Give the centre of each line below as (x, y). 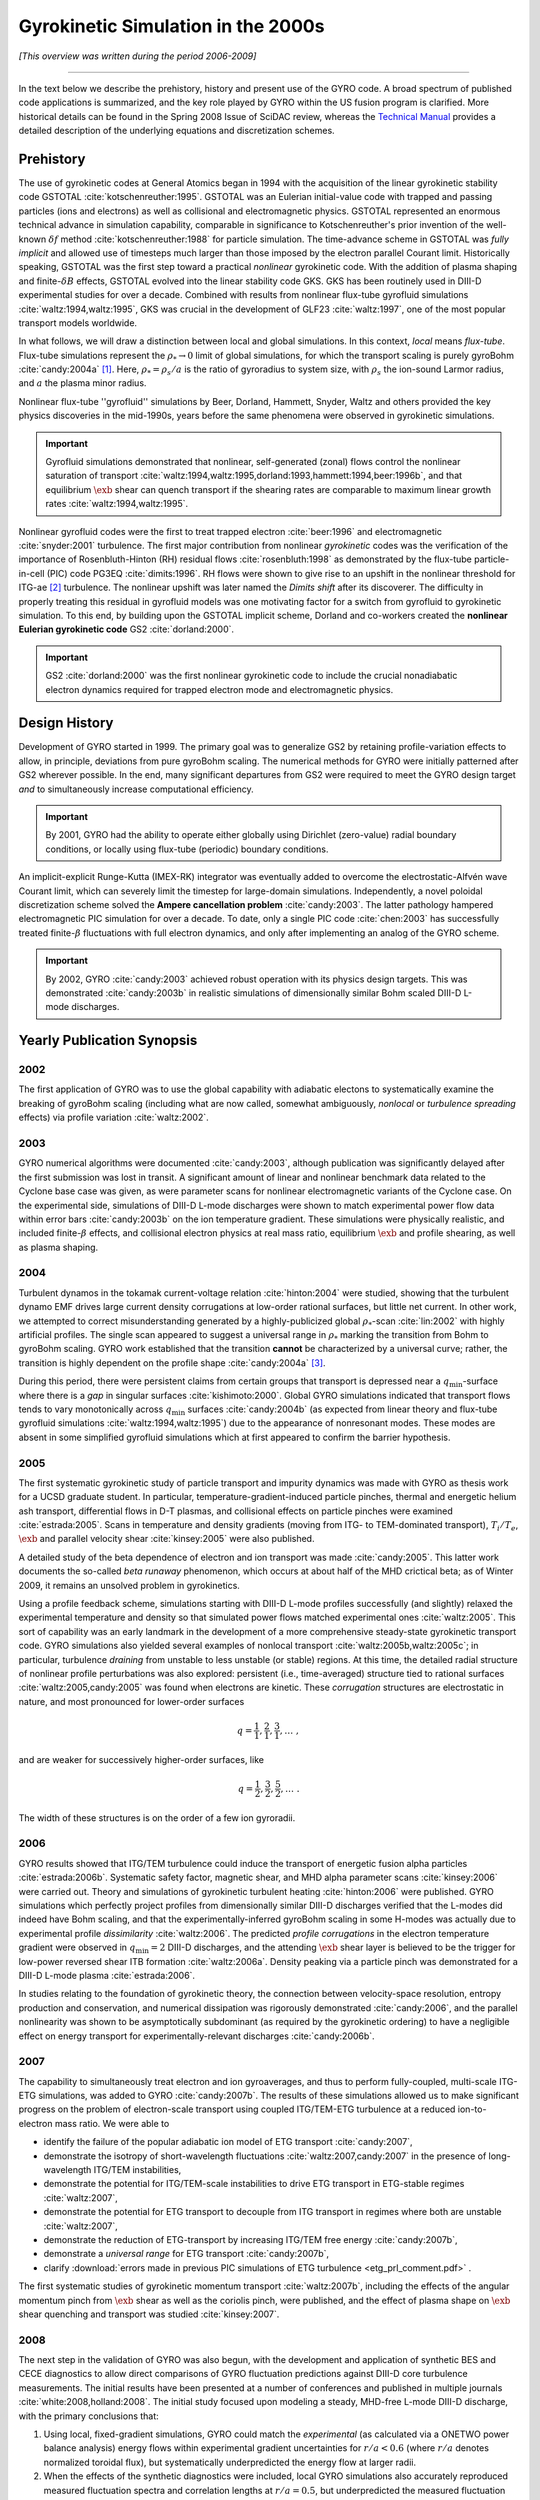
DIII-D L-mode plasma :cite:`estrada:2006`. (106, 1975)
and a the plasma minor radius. (82, 383)
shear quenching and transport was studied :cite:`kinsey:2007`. (149, 2314)
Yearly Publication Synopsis (108, 1040)
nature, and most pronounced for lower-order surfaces (131, 1701)
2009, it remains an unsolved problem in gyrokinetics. (129, 1585)
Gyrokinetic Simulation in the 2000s (171, 26)
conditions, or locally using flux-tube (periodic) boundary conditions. (187, 849)
